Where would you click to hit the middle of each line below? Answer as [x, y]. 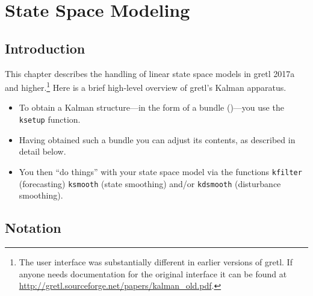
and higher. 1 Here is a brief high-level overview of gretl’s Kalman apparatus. [146, 86]
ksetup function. [50, 119]
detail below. [42, 151]
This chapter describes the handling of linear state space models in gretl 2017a [150, 73]
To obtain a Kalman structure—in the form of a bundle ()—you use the [151, 107]
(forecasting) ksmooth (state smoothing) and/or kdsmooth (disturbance [150, 183]
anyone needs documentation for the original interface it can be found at [153, 273]
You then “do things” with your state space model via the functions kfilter [160, 171]
